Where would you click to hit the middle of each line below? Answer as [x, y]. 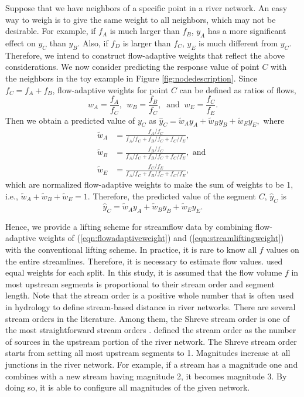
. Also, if [93, 43]
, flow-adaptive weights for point [110, 89]
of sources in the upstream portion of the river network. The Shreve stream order [151, 341]
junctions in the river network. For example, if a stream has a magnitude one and [152, 364]
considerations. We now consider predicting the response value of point [132, 67]
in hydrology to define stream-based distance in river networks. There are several [151, 307]
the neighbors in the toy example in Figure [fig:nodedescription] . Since [131, 78]
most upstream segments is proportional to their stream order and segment [140, 284]
